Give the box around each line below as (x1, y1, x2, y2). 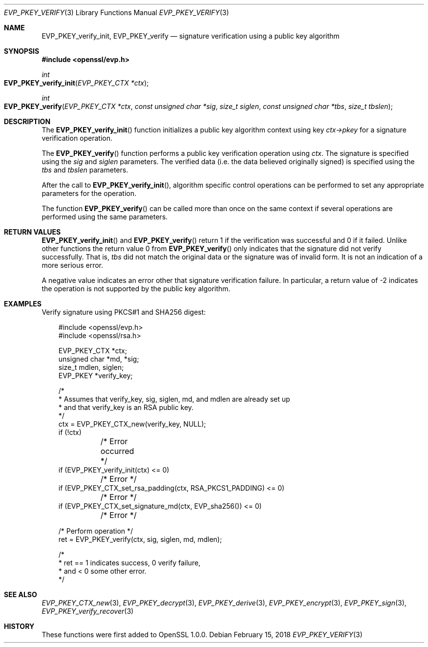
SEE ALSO (4, 590, 37, 599)
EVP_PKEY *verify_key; (58, 371, 133, 380)
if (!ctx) (58, 428, 82, 436)
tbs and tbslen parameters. (42, 166, 128, 174)
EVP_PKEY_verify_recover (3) (42, 607, 134, 615)
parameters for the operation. (42, 189, 136, 197)
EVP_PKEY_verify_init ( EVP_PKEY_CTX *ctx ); (4, 79, 149, 87)
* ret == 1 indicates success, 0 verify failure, (58, 559, 201, 567)
